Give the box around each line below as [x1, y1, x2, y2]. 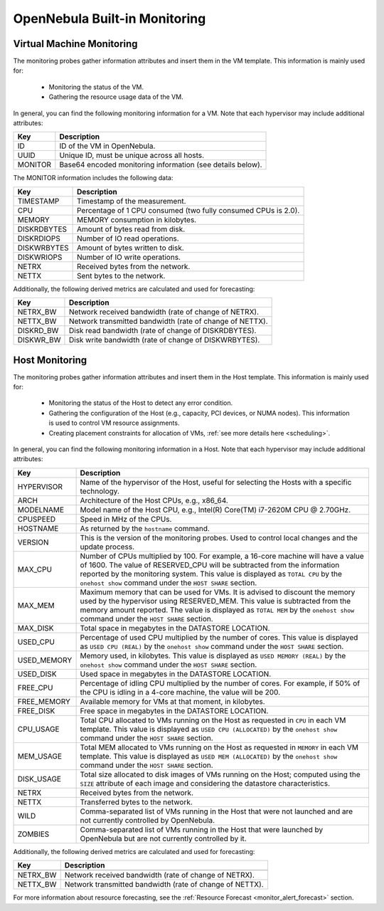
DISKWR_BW [17, 335, 61, 345]
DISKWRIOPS [17, 252, 63, 262]
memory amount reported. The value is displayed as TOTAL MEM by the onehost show [80, 605, 355, 615]
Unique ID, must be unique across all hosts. [59, 150, 205, 160]
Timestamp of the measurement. [76, 196, 186, 206]
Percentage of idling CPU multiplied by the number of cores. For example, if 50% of [80, 678, 361, 688]
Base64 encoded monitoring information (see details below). [59, 160, 262, 170]
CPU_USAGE [17, 724, 60, 734]
